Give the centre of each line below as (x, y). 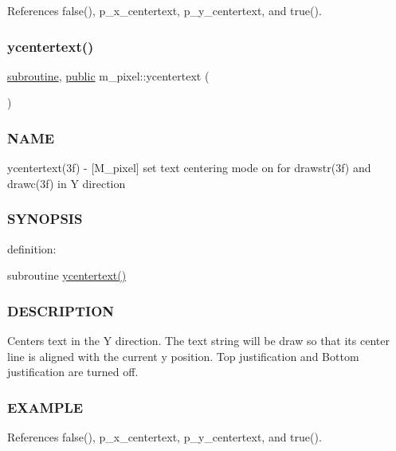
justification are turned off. (73, 372)
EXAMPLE (45, 407)
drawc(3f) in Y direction (67, 183)
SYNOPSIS (45, 219)
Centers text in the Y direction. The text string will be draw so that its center (198, 341)
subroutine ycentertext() (67, 275)
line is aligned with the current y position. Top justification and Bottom (183, 356)
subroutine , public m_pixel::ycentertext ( (108, 75)
